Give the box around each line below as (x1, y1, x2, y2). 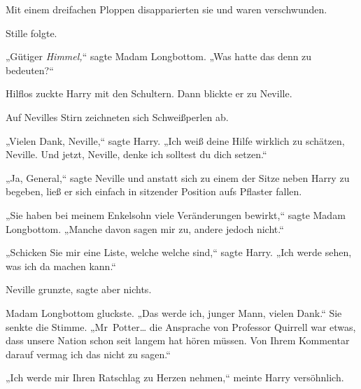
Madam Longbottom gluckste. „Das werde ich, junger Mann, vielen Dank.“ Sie (6, 305, 342, 320)
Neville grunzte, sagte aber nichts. (6, 282, 152, 297)
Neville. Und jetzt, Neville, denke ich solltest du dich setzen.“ (6, 147, 267, 162)
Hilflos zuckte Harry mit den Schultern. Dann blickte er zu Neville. (6, 86, 292, 101)
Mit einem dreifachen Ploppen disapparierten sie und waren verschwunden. (6, 2, 327, 16)
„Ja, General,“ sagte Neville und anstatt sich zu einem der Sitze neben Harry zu (6, 170, 350, 185)
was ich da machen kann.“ (6, 258, 116, 273)
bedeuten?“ (6, 62, 54, 77)
